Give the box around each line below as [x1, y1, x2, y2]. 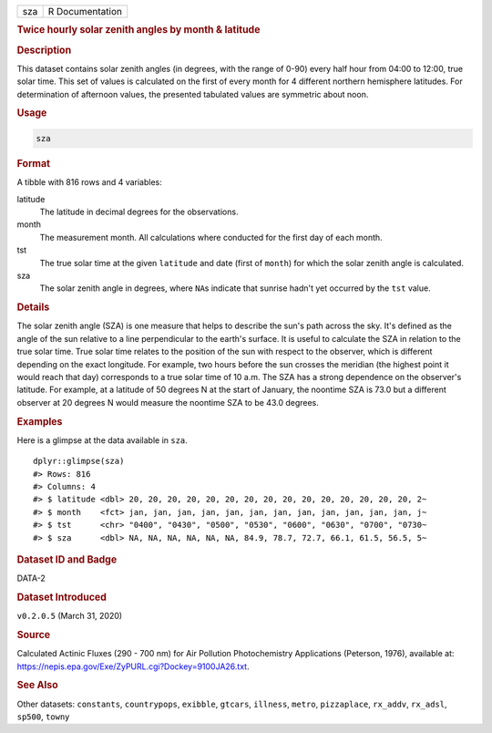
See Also [16, 679, 58, 692]
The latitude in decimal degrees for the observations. [39, 206, 239, 217]
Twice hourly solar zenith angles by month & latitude [16, 24, 261, 36]
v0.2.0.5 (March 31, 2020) [16, 611, 123, 622]
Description [16, 44, 72, 57]
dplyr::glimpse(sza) [33, 456, 125, 467]
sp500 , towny [16, 711, 70, 722]
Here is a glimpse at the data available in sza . [16, 434, 189, 446]
